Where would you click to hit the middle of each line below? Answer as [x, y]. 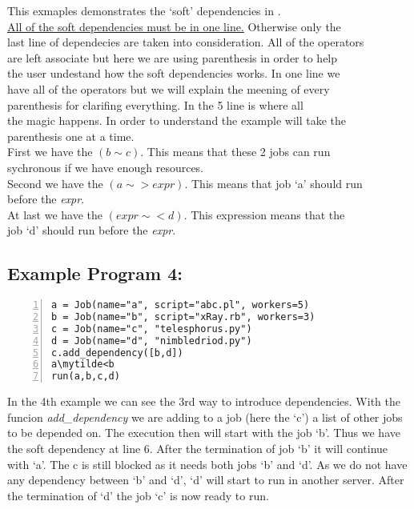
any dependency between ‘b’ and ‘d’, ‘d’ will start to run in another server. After [206, 480]
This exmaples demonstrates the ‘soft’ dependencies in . [144, 10]
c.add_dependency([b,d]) [117, 353]
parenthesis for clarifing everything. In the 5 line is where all [155, 104]
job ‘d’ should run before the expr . [92, 230]
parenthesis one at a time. [71, 136]
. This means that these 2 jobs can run [235, 152]
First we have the [50, 152]
